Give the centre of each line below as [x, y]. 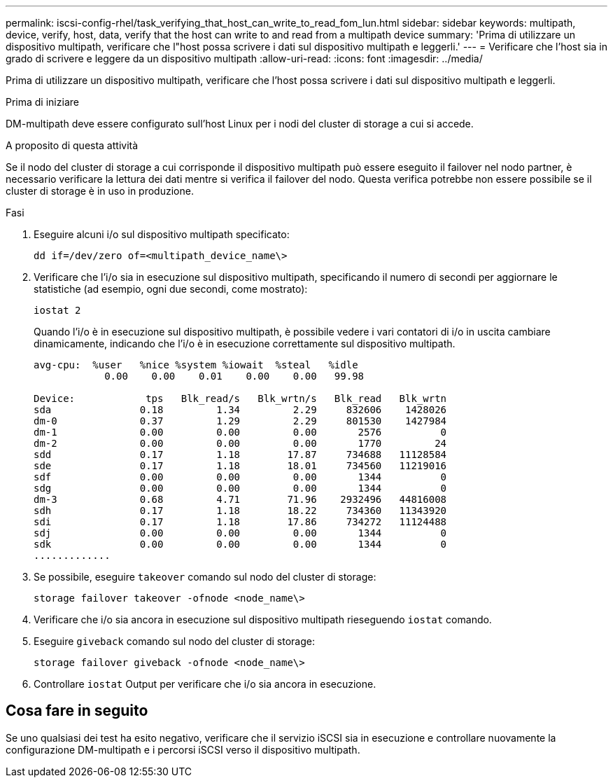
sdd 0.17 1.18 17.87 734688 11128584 [240, 455]
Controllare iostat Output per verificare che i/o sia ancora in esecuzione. [205, 684]
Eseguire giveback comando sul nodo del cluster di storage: [174, 641]
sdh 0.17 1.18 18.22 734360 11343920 [240, 511]
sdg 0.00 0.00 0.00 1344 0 [240, 488]
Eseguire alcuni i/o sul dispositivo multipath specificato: [162, 234]
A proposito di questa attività [72, 145]
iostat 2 [57, 310]
